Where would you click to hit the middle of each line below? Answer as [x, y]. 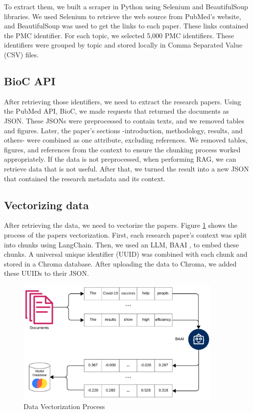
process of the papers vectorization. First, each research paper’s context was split [126, 234]
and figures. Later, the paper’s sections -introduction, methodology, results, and [123, 130]
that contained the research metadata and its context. [85, 178]
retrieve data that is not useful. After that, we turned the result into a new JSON [126, 168]
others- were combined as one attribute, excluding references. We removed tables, [126, 140]
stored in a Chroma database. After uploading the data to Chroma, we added [120, 263]
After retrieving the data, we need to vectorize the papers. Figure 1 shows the [121, 225]
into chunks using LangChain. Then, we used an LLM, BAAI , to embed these [122, 244]
